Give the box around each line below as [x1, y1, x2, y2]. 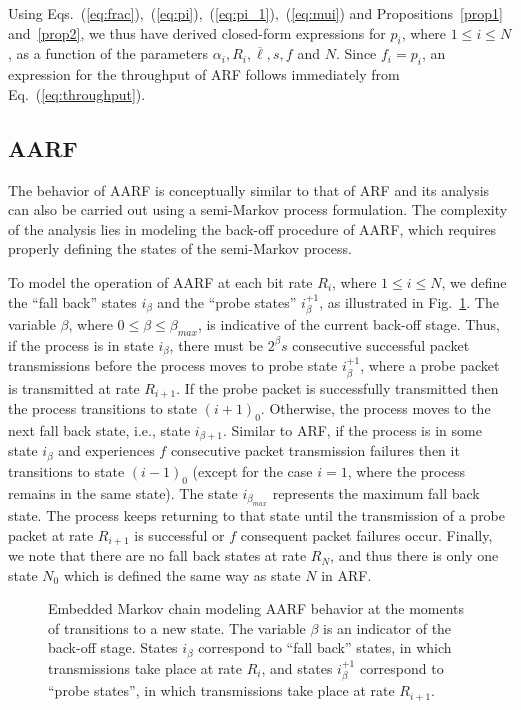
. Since [335, 43, 377, 64]
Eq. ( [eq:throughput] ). [8, 83, 146, 104]
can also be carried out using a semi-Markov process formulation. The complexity [8, 199, 508, 220]
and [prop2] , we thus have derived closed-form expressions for [8, 22, 386, 43]
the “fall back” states [8, 291, 137, 312]
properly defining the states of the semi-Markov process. [8, 238, 352, 259]
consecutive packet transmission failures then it [170, 440, 460, 461]
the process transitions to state [8, 398, 198, 419]
